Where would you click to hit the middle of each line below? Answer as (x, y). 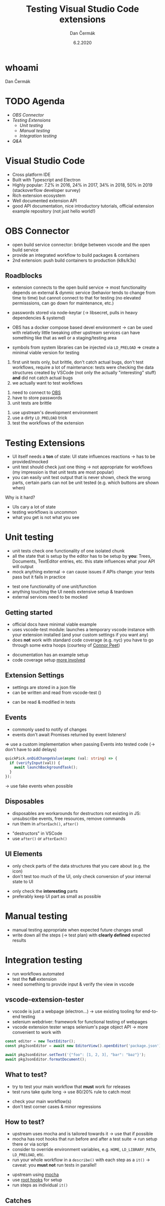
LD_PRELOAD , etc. (28, 1155)
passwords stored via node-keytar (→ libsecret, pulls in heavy (75, 313)
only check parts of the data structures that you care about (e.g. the (81, 866)
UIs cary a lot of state (34, 507)
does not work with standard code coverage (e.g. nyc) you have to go (83, 640)
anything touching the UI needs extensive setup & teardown (73, 592)
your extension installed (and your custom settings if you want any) (80, 635)
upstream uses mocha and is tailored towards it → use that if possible (82, 1134)
